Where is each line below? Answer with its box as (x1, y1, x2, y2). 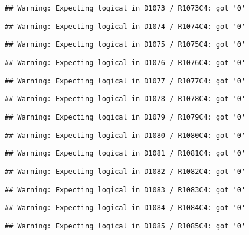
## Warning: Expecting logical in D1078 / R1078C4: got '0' (5, 95, 246, 104)
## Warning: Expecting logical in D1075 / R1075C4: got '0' (5, 40, 246, 49)
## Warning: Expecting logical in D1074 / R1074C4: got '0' (5, 22, 246, 31)
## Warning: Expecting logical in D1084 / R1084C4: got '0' (5, 204, 246, 213)
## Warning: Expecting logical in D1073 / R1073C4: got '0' (5, 4, 246, 12)
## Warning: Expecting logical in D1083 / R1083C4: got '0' (5, 185, 246, 194)
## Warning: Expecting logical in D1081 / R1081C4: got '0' (5, 149, 246, 158)
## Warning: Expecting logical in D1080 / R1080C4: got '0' (5, 131, 246, 140)
